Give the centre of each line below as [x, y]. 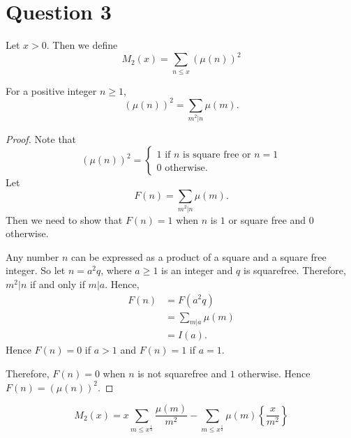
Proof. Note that [41, 138]
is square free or [217, 155]
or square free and [267, 219]
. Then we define [82, 45]
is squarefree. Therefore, [295, 270]
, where [116, 270]
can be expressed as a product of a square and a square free [199, 256]
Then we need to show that [64, 219]
